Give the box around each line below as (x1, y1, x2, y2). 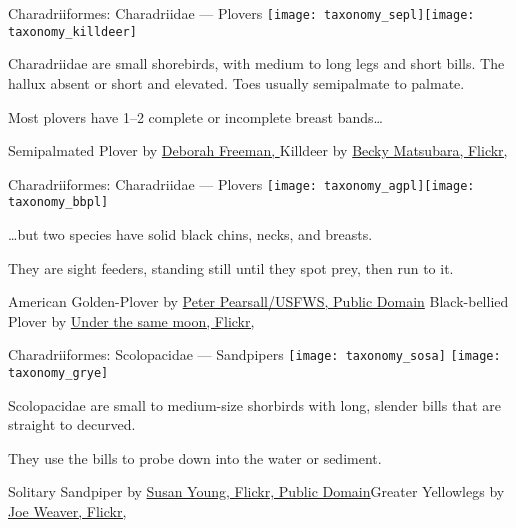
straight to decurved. (8, 414, 136, 435)
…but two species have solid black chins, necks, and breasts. (8, 224, 373, 244)
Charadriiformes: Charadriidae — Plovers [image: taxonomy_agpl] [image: (8, 173, 475, 194)
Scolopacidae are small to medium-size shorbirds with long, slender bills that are (8, 394, 501, 415)
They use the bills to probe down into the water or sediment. (8, 447, 382, 468)
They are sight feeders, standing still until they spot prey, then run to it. (8, 257, 454, 278)
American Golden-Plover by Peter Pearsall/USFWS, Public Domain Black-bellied (8, 291, 509, 312)
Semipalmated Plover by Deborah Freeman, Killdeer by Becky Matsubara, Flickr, (8, 140, 508, 161)
